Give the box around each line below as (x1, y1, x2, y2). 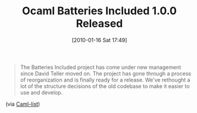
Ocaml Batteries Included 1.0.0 (22, 4, 177, 18)
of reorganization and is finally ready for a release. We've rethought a (20, 76, 190, 83)
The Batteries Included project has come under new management (20, 64, 182, 71)
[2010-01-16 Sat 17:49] (71, 36, 127, 43)
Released (76, 17, 123, 30)
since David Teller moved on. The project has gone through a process (20, 70, 192, 77)
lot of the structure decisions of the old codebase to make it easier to (20, 82, 190, 90)
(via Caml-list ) (5, 100, 40, 108)
